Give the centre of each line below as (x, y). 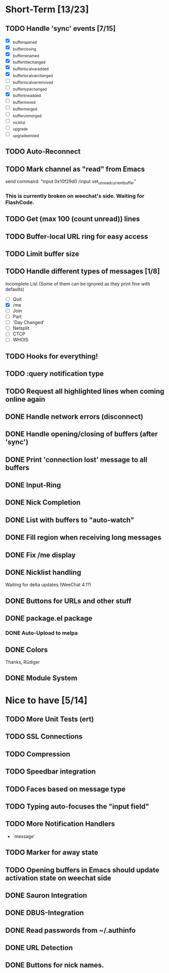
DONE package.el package (49, 618)
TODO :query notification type (55, 374)
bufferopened (25, 42)
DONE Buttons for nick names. (55, 965)
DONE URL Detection (39, 948)
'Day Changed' (28, 323)
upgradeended (26, 136)
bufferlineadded (27, 96)
